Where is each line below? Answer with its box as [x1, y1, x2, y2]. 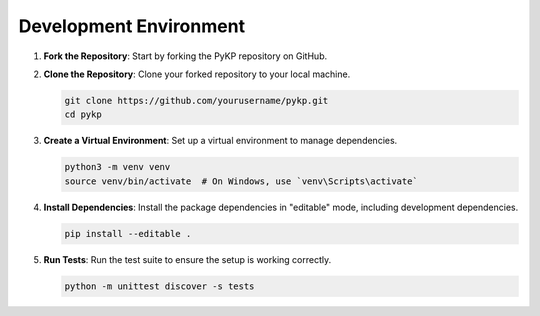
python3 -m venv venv [64, 161, 171, 173]
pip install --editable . [64, 228, 192, 239]
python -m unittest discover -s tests [64, 280, 255, 292]
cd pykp [64, 109, 102, 120]
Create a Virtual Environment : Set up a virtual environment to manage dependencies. [43, 135, 398, 147]
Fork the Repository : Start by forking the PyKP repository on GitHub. [43, 50, 328, 62]
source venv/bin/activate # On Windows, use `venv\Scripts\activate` [64, 175, 419, 187]
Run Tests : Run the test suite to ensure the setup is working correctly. [43, 253, 332, 265]
